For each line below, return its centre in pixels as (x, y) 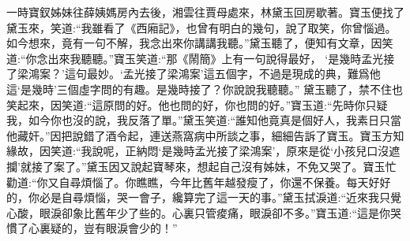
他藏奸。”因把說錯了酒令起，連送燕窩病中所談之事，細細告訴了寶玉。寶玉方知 (205, 135)
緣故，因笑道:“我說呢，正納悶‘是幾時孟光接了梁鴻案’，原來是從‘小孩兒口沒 (198, 151)
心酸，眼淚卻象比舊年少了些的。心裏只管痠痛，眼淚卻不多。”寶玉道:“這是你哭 (204, 212)
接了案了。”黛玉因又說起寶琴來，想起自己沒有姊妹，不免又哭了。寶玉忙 (214, 166)
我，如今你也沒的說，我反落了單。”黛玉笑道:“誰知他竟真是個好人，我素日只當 (204, 120)
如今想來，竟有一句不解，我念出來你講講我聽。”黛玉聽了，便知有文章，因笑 (200, 43)
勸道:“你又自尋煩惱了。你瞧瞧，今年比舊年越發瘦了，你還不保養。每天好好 (199, 182)
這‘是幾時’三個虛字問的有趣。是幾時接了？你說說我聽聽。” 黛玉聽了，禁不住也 (205, 89)
